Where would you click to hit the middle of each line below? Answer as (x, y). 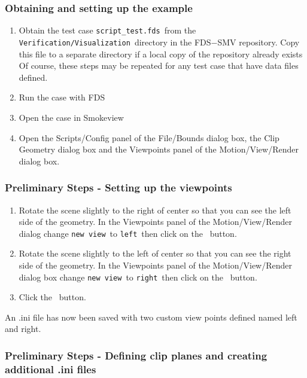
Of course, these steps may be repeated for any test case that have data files (159, 65)
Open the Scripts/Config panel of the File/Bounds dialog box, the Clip (149, 137)
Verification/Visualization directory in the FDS (115, 42)
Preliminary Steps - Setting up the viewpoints (118, 188)
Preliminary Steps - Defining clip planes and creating (136, 355)
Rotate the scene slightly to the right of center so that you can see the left (155, 210)
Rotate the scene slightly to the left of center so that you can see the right (155, 253)
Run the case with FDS (62, 97)
